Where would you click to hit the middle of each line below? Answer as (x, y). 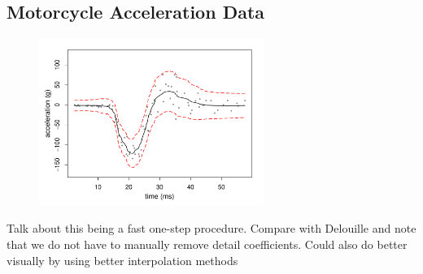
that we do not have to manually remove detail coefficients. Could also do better (207, 244)
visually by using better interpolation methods (122, 260)
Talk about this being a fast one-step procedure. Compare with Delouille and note (211, 228)
